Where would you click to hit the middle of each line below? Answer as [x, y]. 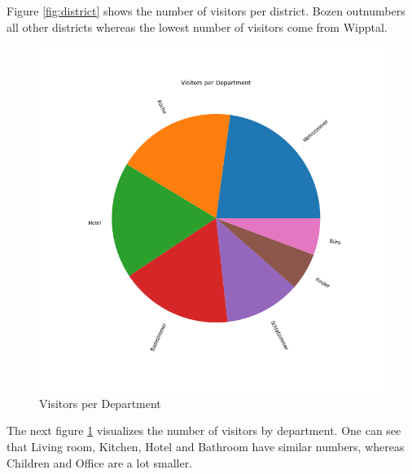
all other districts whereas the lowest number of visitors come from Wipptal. [197, 26]
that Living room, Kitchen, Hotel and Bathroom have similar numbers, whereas [206, 446]
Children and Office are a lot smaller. [100, 462]
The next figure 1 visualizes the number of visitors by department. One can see [204, 430]
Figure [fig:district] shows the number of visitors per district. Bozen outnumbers [206, 11]
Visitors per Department [100, 403]
